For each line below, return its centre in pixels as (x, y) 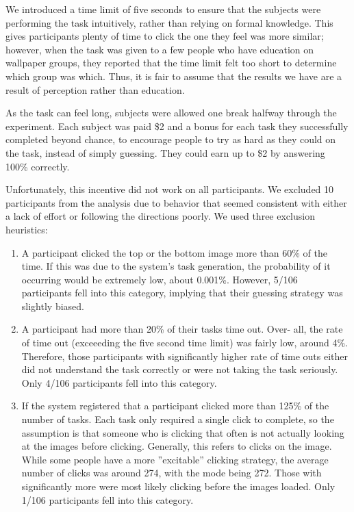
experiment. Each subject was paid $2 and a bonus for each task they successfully (177, 126)
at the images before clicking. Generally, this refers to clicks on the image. (177, 446)
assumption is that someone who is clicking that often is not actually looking (183, 432)
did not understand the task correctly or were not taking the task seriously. (180, 369)
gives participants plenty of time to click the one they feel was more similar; (165, 36)
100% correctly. (38, 166)
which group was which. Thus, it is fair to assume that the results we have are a (174, 76)
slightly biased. (53, 306)
